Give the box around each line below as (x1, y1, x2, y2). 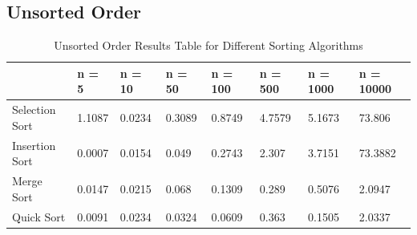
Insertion (12, 136, 56, 153)
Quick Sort (12, 208, 66, 225)
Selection (12, 101, 56, 118)
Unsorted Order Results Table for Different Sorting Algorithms (54, 37, 363, 54)
